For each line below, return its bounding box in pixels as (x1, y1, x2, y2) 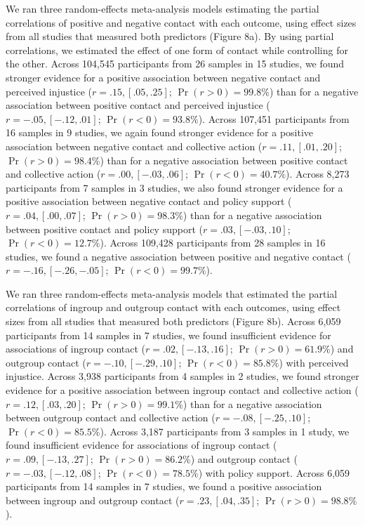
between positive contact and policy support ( (6, 221, 203, 236)
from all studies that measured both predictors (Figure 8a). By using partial (6, 29, 334, 44)
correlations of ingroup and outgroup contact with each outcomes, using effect (6, 300, 341, 315)
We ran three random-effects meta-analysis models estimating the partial (6, 1, 319, 15)
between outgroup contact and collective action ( (6, 410, 215, 425)
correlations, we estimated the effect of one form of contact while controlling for (6, 42, 348, 57)
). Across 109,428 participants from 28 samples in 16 (100, 235, 326, 250)
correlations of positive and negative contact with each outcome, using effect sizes (6, 15, 357, 29)
